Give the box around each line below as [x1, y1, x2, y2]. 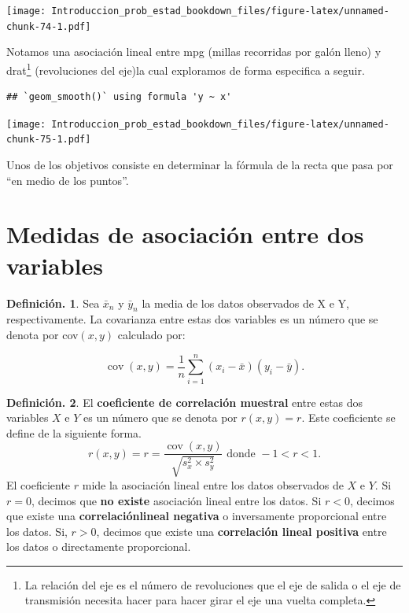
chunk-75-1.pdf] [6, 134, 91, 146]
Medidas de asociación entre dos [6, 218, 364, 250]
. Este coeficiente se [301, 409, 396, 426]
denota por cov [6, 326, 79, 342]
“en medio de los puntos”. [6, 172, 129, 188]
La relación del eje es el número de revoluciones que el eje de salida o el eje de [24, 576, 401, 593]
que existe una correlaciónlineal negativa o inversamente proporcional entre [6, 508, 387, 524]
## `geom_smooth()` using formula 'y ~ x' [6, 91, 232, 103]
